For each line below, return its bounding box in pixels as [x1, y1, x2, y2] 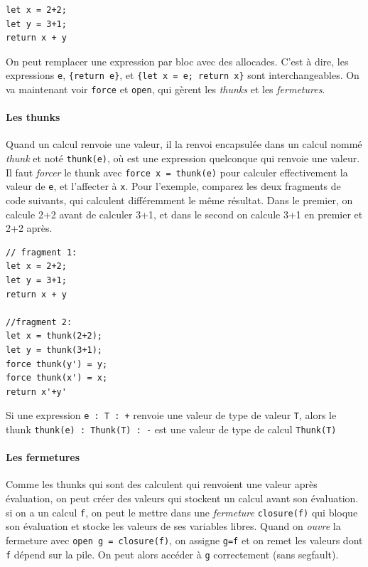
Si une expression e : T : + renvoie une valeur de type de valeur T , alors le [6, 408, 337, 423]
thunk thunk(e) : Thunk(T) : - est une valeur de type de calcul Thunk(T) [6, 422, 337, 437]
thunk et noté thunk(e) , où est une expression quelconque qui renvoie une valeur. [6, 151, 360, 166]
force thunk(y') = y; [6, 359, 108, 369]
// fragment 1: [6, 247, 77, 258]
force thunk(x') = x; [6, 373, 108, 383]
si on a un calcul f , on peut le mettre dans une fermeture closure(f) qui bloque [6, 504, 358, 519]
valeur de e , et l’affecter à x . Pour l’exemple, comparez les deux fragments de [6, 179, 341, 194]
